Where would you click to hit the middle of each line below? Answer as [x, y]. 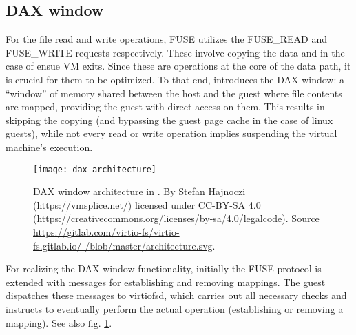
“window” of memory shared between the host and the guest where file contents [174, 93]
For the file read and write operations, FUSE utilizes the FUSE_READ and [167, 39]
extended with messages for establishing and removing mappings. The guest [166, 282]
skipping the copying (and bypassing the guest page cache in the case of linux [169, 120]
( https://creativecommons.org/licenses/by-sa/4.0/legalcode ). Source [176, 218]
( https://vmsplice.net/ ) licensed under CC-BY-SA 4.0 [147, 204]
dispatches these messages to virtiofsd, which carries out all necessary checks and [176, 295]
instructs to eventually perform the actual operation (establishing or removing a [175, 308]
